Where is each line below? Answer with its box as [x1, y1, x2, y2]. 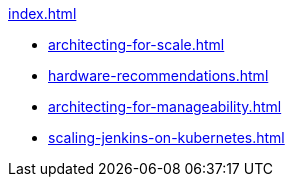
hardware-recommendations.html [48, 67, 269, 84]
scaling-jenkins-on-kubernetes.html [48, 129, 285, 146]
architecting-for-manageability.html [48, 98, 282, 115]
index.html [8, 5, 77, 22]
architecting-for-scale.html [48, 36, 225, 53]
